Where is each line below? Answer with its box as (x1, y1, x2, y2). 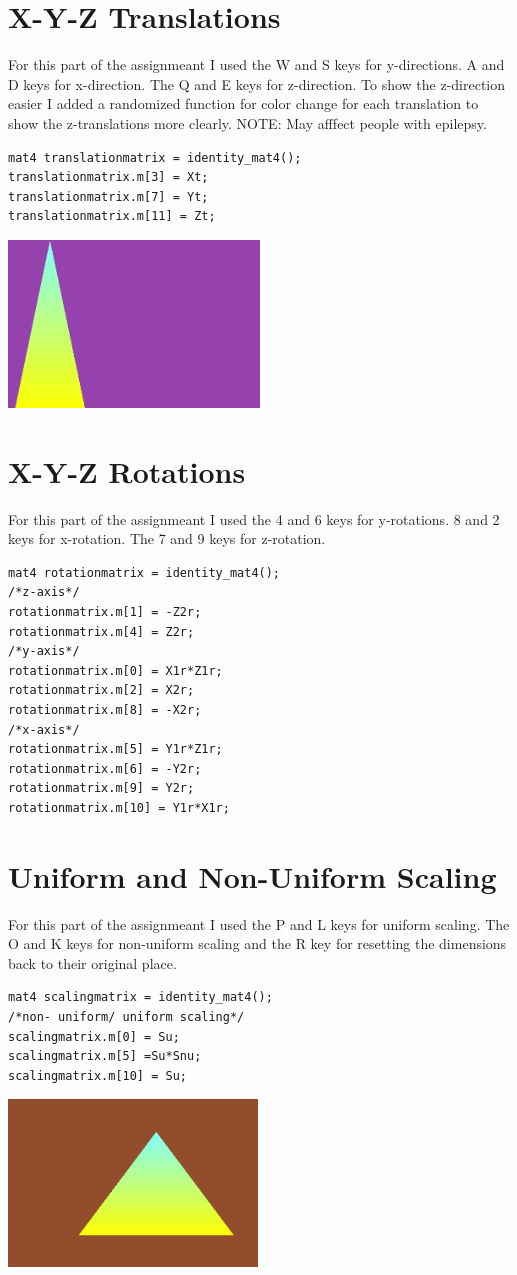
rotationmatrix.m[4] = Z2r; (8, 624, 195, 639)
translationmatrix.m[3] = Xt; (8, 170, 209, 185)
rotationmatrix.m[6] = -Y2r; (8, 761, 202, 776)
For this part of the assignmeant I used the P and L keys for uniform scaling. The (8, 913, 510, 934)
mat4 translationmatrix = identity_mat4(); (8, 150, 302, 165)
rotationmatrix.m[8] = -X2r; (8, 702, 202, 717)
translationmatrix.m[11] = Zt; (8, 209, 216, 224)
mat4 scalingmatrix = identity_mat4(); (8, 990, 273, 1005)
